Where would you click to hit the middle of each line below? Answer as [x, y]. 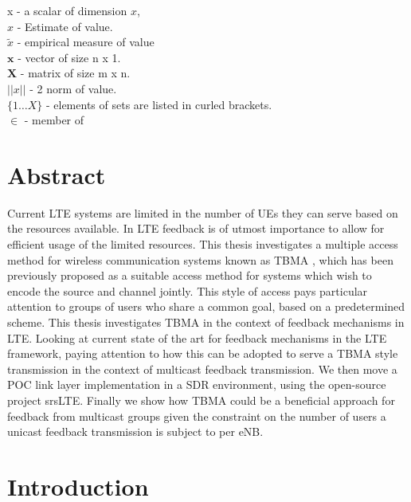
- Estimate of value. [65, 26]
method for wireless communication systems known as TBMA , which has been [200, 259]
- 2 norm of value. [73, 88]
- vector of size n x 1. [69, 57]
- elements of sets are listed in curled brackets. [159, 104]
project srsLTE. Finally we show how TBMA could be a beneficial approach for [201, 400]
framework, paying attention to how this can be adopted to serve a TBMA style [203, 353]
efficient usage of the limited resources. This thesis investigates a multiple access [203, 244]
